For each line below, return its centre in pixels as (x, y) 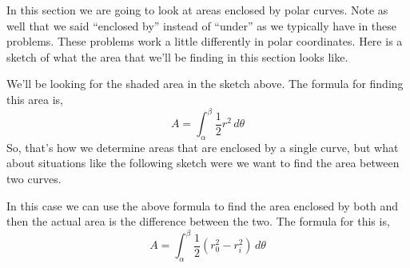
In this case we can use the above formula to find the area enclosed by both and (202, 205)
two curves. (34, 179)
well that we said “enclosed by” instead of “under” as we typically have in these (202, 25)
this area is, (35, 99)
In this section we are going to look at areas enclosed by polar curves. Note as (197, 10)
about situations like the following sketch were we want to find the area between (203, 163)
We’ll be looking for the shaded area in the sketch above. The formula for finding (205, 84)
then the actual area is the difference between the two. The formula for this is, (198, 221)
